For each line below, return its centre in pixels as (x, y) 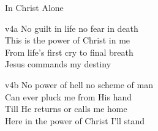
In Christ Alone (34, 7)
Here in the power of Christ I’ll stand (75, 120)
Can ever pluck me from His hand (69, 96)
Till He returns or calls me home (66, 109)
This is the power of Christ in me (68, 40)
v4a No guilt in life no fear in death (72, 28)
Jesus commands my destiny (58, 64)
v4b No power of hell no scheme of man (79, 84)
